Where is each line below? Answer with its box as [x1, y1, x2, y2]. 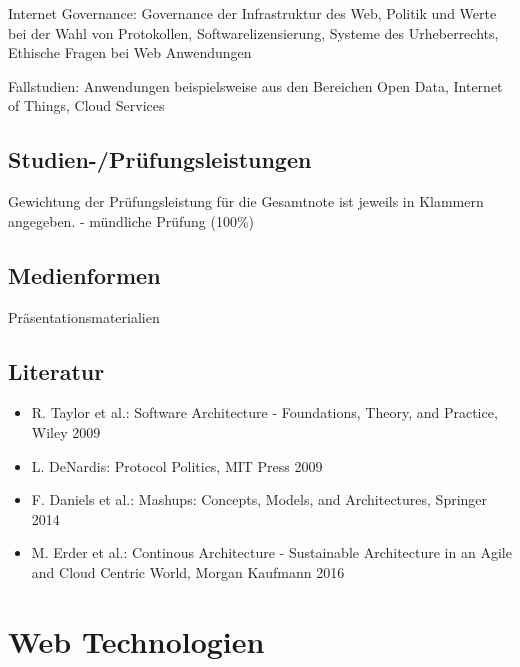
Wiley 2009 [31, 421, 101, 442]
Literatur [8, 355, 105, 386]
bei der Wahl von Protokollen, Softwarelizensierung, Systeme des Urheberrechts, [8, 22, 499, 43]
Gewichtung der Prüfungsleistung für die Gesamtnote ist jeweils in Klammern [8, 191, 484, 212]
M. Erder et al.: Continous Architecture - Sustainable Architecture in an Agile [31, 542, 512, 563]
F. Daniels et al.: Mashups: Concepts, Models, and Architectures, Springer [31, 489, 488, 510]
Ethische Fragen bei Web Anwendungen [8, 42, 252, 63]
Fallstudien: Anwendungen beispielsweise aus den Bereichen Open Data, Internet [8, 75, 503, 96]
